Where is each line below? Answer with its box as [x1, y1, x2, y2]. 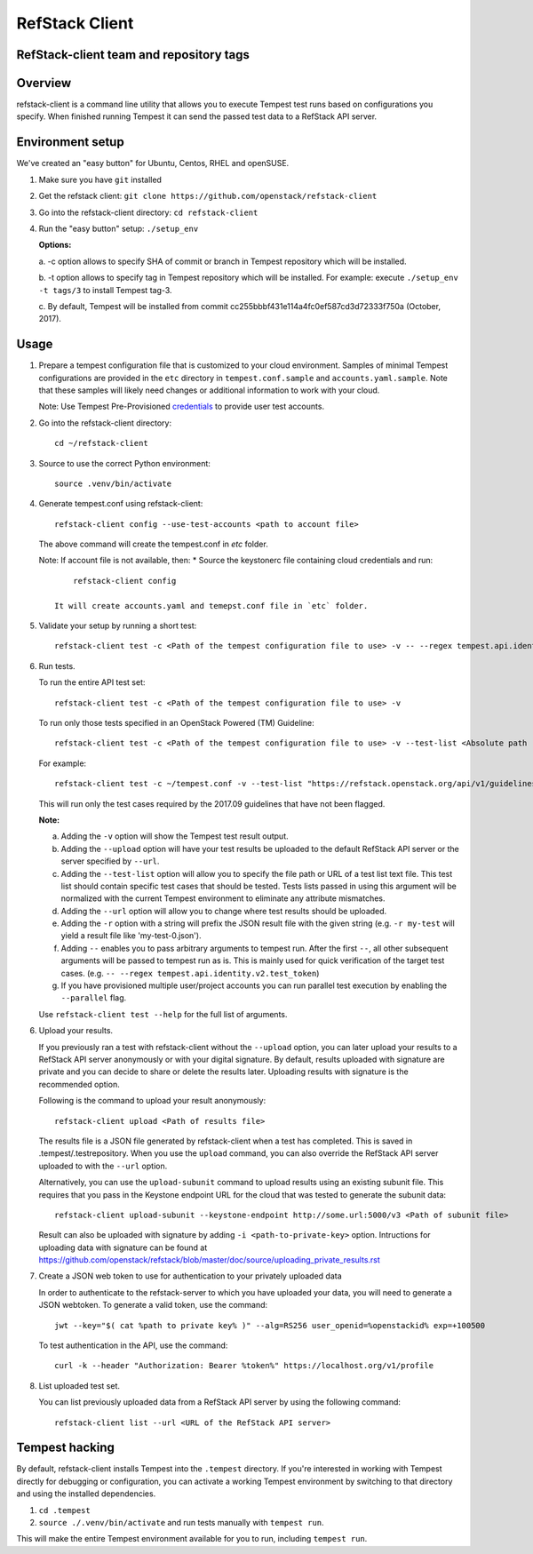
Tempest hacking [16, 1440, 115, 1455]
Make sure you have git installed [38, 174, 162, 185]
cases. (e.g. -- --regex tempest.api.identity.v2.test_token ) [60, 968, 320, 978]
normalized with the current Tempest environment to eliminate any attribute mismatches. [60, 893, 386, 904]
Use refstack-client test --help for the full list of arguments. [38, 1008, 288, 1019]
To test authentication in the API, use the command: [38, 1340, 228, 1351]
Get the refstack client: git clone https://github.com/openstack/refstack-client [38, 191, 378, 202]
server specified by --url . [60, 856, 160, 866]
